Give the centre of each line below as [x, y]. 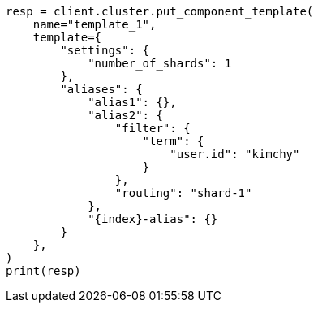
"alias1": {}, [132, 102]
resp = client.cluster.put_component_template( [160, 11]
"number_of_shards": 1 [160, 63]
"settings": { [105, 50]
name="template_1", [95, 24]
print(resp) [43, 271]
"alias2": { [125, 115]
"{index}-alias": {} [153, 219]
